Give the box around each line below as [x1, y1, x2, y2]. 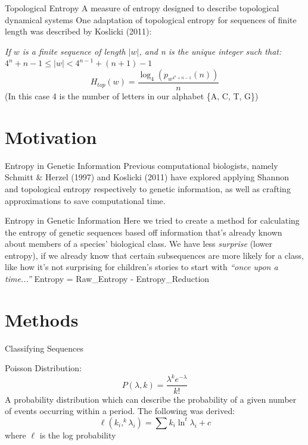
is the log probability [39, 428, 116, 441]
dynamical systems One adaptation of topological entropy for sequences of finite [5, 13, 297, 26]
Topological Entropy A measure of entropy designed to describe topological [5, 2, 279, 14]
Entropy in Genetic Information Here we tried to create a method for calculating [5, 214, 300, 227]
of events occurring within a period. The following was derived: [5, 405, 235, 417]
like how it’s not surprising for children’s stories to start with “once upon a [5, 261, 278, 273]
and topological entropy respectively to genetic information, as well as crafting [5, 182, 291, 195]
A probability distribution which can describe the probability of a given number [5, 393, 297, 405]
